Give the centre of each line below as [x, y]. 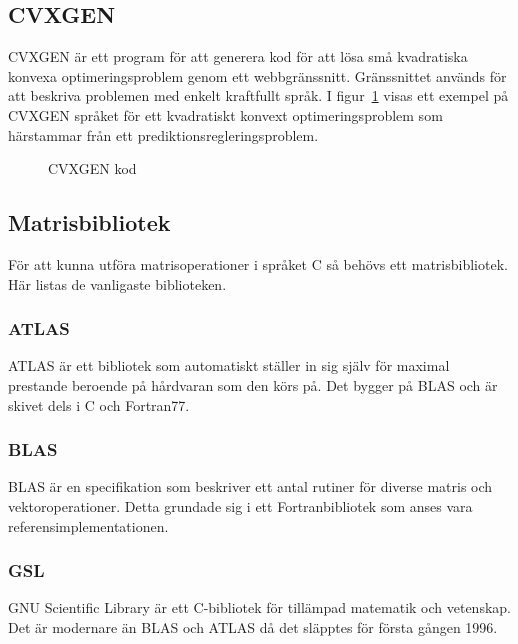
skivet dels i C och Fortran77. [99, 404]
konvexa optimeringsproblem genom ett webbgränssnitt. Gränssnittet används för [257, 75]
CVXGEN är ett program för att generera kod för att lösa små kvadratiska [238, 56]
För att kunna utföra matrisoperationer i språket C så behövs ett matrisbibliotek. [258, 263]
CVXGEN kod [92, 168]
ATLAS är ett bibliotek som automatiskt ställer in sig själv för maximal [229, 365]
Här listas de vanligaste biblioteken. [117, 283]
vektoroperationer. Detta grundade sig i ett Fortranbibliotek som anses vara [240, 505]
